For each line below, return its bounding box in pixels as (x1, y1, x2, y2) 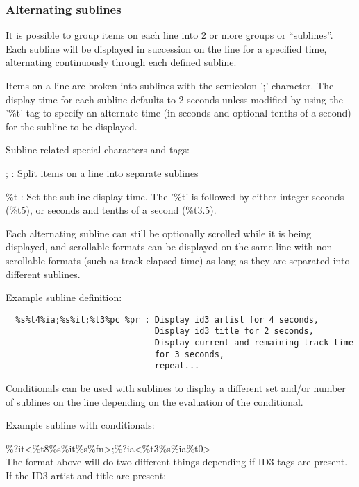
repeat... (154, 361, 200, 371)
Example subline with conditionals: (6, 418, 155, 432)
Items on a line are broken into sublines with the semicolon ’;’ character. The (6, 78, 334, 92)
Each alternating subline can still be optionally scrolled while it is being (6, 225, 312, 240)
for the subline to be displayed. (6, 119, 137, 133)
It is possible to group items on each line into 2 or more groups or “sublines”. (6, 28, 333, 42)
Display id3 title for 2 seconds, (154, 326, 314, 336)
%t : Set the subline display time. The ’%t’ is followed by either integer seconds (6, 189, 344, 203)
